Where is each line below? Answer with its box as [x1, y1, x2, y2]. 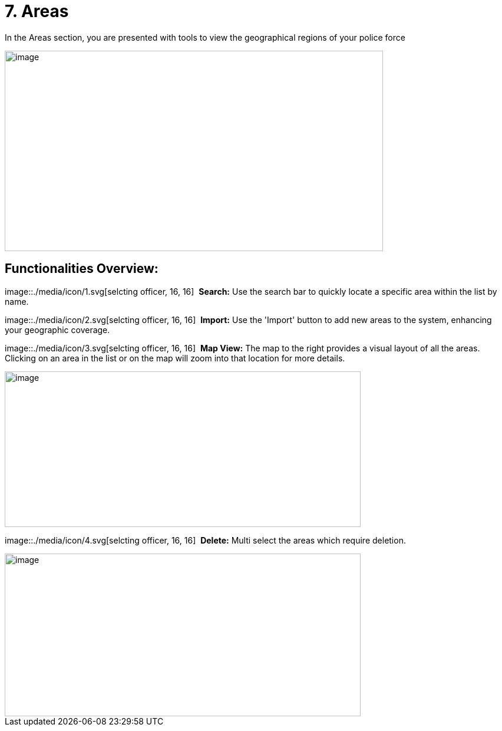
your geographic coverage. [5, 324, 110, 335]
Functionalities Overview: [5, 261, 158, 276]
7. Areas [5, 1, 69, 21]
